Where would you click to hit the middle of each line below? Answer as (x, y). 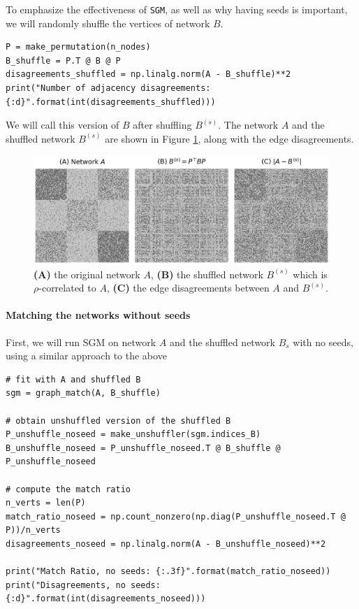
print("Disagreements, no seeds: (83, 585)
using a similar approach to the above (86, 356)
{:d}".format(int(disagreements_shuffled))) (111, 102)
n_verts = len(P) (46, 503)
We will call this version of (63, 125)
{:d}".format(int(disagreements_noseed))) (106, 599)
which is (310, 274)
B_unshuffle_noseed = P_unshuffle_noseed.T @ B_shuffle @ (143, 448)
